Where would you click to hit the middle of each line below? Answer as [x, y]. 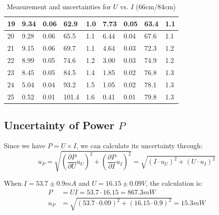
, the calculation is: [174, 183]
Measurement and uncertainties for [59, 6]
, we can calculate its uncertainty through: [139, 145]
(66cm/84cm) [156, 6]
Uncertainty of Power [59, 125]
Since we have [25, 145]
